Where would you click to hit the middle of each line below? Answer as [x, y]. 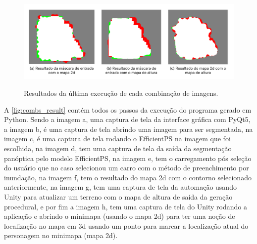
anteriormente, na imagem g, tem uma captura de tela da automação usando [120, 187]
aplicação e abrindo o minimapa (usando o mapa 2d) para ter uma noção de [120, 216]
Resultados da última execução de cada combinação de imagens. [121, 93]
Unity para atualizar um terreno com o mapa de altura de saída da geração [118, 196]
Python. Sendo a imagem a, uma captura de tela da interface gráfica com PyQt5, [127, 119]
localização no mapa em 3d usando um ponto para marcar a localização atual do [126, 225]
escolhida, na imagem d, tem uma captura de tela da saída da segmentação [118, 148]
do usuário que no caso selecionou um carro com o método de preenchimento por [127, 168]
